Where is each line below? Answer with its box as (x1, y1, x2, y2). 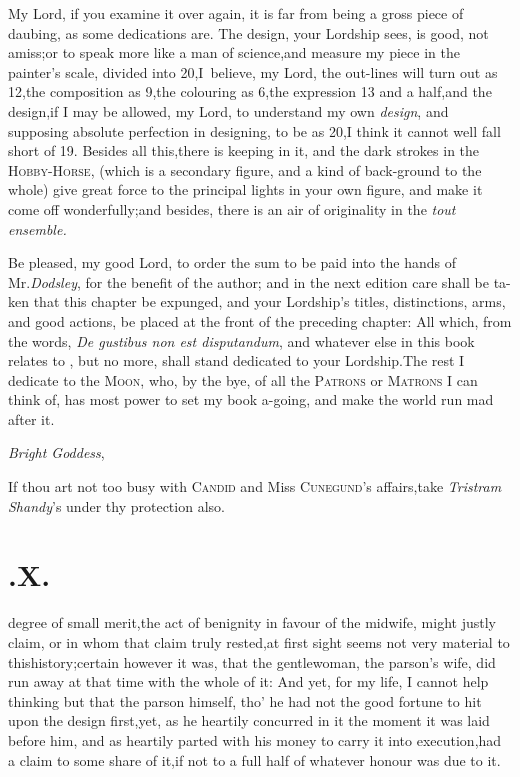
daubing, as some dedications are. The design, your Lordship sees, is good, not (8, 22, 489, 43)
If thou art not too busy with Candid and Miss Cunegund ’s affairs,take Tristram (8, 476, 502, 497)
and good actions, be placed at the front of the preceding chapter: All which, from (8, 310, 512, 331)
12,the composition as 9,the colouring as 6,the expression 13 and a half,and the (8, 81, 492, 102)
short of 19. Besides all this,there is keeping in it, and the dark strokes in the (8, 140, 480, 161)
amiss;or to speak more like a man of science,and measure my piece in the (8, 42, 460, 63)
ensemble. (8, 218, 67, 239)
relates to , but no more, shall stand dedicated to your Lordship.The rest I (8, 350, 465, 371)
